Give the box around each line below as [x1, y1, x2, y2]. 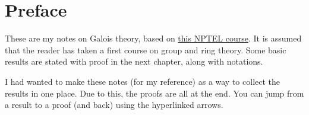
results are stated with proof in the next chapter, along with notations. [5, 55, 263, 68]
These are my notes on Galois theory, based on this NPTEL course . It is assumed [5, 32, 302, 44]
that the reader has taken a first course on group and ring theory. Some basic [5, 43, 286, 56]
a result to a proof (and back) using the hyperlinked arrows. [5, 98, 223, 111]
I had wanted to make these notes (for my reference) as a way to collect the [5, 75, 280, 87]
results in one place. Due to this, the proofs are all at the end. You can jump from [5, 87, 304, 99]
